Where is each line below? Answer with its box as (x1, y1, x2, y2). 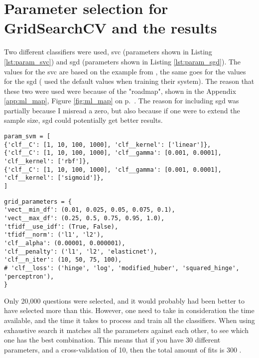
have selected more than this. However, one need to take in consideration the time (4, 305, 255, 316)
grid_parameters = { (4, 198, 72, 205)
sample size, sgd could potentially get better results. (4, 115, 163, 125)
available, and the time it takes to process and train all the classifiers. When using (4, 315, 255, 326)
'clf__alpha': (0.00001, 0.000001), (4, 239, 126, 247)
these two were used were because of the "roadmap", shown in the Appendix (4, 85, 236, 96)
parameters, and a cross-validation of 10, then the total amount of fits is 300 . (4, 344, 242, 355)
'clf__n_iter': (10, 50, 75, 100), (4, 256, 122, 264)
